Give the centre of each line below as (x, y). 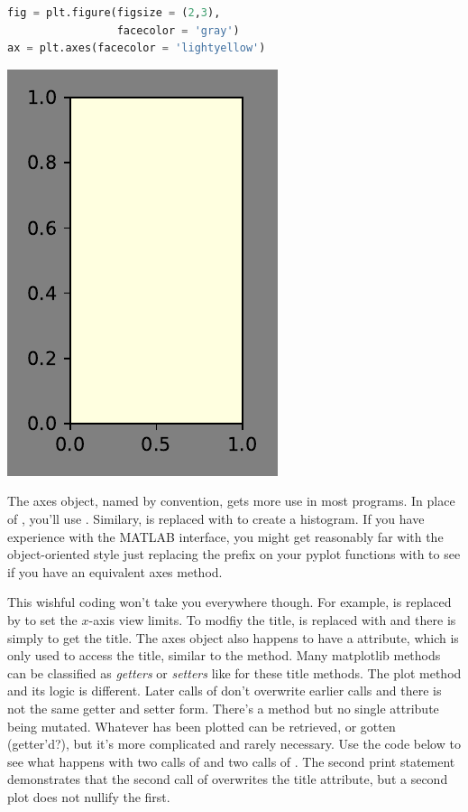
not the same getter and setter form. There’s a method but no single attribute (223, 708)
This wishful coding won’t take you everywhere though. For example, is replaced (229, 602)
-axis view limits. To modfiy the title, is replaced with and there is (272, 619)
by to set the (42, 619)
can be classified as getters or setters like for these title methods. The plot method (234, 672)
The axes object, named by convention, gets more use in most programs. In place (231, 501)
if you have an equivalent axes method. (115, 571)
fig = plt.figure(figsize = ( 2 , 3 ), (114, 13)
